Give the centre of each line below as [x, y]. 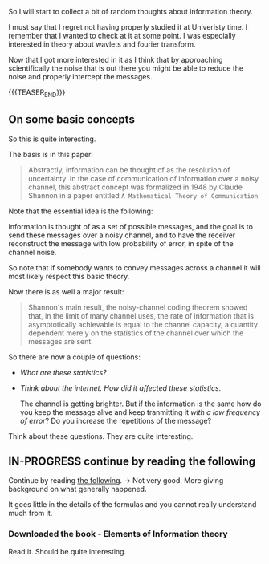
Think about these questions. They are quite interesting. [101, 436]
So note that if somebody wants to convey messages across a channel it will [134, 267]
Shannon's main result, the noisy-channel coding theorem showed [138, 307]
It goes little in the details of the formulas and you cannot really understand [132, 505]
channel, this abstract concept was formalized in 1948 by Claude [135, 187]
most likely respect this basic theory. [69, 276]
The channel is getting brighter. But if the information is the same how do [141, 404]
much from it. [31, 513]
